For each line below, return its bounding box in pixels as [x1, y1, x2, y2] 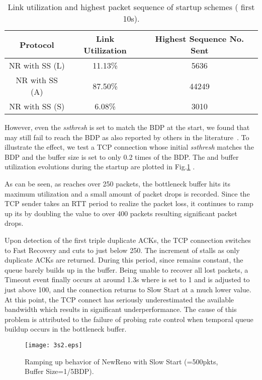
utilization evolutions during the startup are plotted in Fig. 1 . [5, 161, 195, 172]
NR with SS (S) [9, 100, 65, 112]
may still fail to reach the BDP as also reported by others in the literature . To [5, 132, 249, 142]
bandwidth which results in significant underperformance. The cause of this [5, 304, 237, 314]
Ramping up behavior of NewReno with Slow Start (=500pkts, [25, 356, 218, 366]
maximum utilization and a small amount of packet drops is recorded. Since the [5, 188, 250, 199]
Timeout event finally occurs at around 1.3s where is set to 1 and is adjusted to [5, 274, 250, 285]
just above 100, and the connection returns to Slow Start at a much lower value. [5, 284, 251, 294]
